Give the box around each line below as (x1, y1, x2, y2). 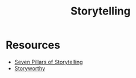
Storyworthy (14, 65, 46, 72)
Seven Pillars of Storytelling (14, 58, 83, 65)
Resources (5, 38, 61, 52)
